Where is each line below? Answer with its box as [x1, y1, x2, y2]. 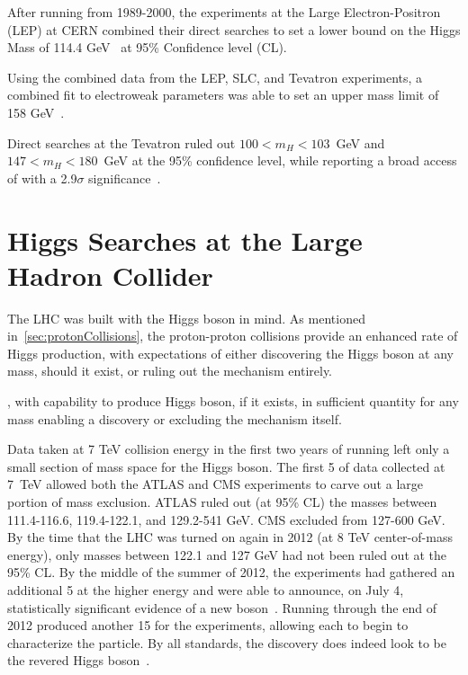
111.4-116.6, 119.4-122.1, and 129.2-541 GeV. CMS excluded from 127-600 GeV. [7, 510, 445, 528]
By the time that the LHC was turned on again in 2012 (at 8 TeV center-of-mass [7, 528, 453, 546]
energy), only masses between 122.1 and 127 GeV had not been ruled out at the [7, 545, 447, 564]
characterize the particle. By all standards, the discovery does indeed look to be [7, 633, 446, 652]
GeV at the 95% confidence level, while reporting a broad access [103, 151, 457, 170]
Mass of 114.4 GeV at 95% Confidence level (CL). [7, 38, 287, 57]
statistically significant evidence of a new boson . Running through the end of [7, 598, 436, 617]
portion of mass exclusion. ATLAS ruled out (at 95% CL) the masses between [7, 493, 437, 511]
